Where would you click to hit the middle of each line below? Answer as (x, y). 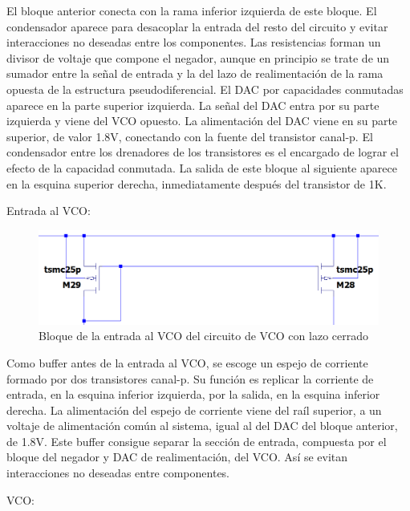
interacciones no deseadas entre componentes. (118, 473)
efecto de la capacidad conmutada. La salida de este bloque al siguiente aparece (202, 167)
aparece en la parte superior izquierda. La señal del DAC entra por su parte (193, 105)
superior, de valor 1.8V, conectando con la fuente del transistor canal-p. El (190, 136)
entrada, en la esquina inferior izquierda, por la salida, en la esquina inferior (193, 394)
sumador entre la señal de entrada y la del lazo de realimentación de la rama (195, 73)
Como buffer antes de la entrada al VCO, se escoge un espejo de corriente (187, 362)
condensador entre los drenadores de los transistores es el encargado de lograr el (203, 152)
